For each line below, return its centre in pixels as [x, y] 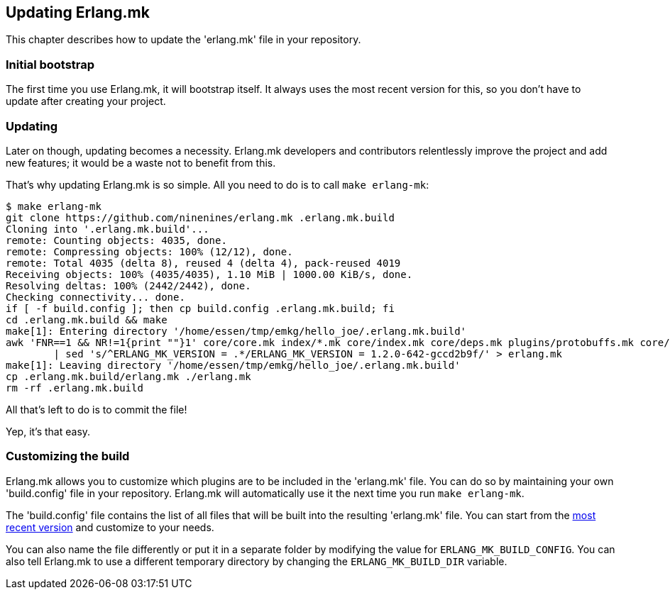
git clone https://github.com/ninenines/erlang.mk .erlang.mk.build [200, 217]
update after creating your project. [86, 101]
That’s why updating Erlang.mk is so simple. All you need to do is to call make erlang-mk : [218, 184]
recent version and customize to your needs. [110, 527]
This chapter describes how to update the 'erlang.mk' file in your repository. [183, 40]
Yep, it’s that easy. [48, 431]
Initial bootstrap [50, 64]
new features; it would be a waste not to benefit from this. [141, 162]
